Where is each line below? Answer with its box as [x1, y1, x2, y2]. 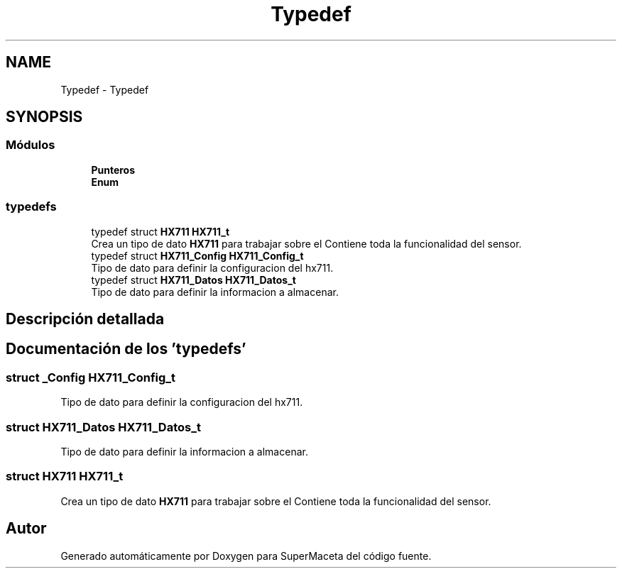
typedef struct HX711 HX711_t [91, 225, 230, 238]
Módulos [6, 138, 55, 153]
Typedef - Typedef [60, 83, 149, 96]
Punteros [91, 163, 136, 176]
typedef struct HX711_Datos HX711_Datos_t [91, 273, 296, 286]
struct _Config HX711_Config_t [6, 370, 176, 385]
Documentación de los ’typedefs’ [6, 340, 246, 358]
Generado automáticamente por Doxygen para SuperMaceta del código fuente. [60, 549, 432, 562]
